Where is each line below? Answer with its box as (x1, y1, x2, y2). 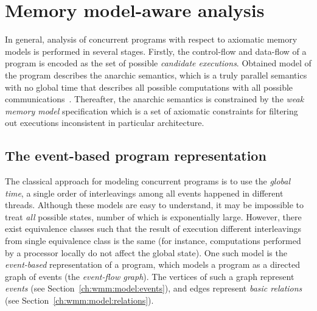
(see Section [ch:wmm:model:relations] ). (5, 294, 154, 307)
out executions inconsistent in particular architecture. (5, 116, 204, 129)
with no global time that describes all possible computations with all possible (5, 80, 293, 93)
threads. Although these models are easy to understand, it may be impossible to (5, 198, 304, 211)
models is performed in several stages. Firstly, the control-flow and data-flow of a (5, 44, 307, 57)
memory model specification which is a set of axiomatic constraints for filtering (5, 104, 298, 117)
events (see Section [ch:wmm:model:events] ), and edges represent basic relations (5, 282, 302, 295)
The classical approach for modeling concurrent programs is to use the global (5, 175, 291, 187)
